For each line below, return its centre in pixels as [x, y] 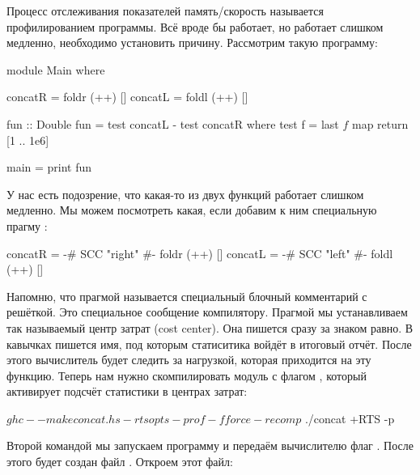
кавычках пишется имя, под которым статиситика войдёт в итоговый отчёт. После [209, 344]
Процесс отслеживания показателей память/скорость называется [165, 11]
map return [380, 123]
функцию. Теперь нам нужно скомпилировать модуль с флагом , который [187, 375]
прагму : [27, 225]
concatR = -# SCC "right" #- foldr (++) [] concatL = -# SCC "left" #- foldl [200, 253]
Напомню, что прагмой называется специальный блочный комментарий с [187, 296]
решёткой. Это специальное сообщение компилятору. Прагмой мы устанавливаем [207, 312]
